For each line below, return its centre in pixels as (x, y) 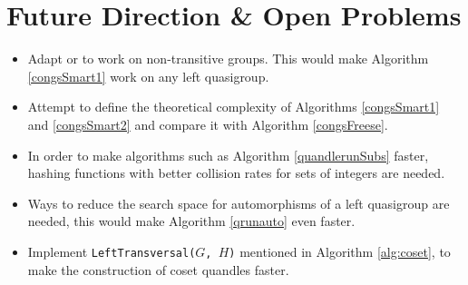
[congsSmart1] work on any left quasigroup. (148, 76)
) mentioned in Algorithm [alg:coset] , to (340, 251)
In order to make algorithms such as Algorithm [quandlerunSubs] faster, (228, 155)
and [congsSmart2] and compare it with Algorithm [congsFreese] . (208, 124)
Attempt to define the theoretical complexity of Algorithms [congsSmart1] (234, 107)
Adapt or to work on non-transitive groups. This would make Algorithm (228, 59)
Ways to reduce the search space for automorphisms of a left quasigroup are (239, 203)
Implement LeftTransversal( (112, 251)
